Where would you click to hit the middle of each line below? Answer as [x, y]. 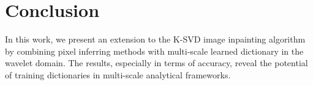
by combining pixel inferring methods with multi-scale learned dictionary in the [154, 51]
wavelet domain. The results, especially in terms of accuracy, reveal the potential [156, 63]
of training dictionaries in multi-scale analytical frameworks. [118, 74]
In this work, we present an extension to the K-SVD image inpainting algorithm [155, 39]
